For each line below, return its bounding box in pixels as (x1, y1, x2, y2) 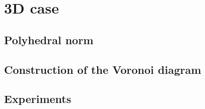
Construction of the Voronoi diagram (4, 61, 201, 77)
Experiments (4, 91, 72, 106)
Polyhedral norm (4, 32, 94, 47)
